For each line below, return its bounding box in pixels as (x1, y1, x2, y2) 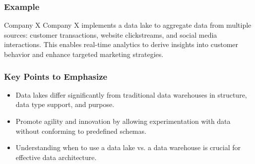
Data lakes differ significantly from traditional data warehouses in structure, (15, 89, 247, 100)
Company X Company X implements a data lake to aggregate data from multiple (4, 20, 252, 30)
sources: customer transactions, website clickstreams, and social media (4, 29, 217, 40)
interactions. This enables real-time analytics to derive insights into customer (4, 39, 238, 50)
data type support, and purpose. (15, 99, 115, 109)
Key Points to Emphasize (4, 70, 108, 82)
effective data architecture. (15, 152, 97, 162)
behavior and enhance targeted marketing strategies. (4, 49, 164, 59)
